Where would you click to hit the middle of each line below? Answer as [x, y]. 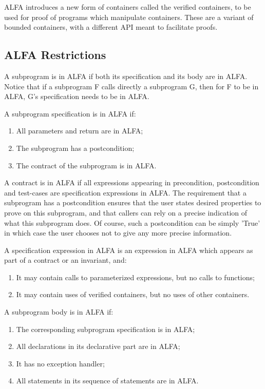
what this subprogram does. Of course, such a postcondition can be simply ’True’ [132, 222]
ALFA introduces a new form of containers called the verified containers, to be [128, 7]
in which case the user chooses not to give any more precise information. [118, 233]
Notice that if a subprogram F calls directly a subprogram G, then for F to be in [131, 86]
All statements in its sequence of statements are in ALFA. [107, 381]
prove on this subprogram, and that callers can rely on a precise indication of [126, 212]
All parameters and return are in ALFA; [80, 131]
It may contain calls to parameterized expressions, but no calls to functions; [135, 277]
